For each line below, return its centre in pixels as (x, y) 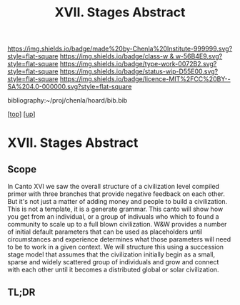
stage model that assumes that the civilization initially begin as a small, (111, 254)
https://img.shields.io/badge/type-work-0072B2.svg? (138, 64)
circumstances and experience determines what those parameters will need (119, 239)
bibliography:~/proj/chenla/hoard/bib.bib (67, 100)
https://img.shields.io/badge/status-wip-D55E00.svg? (139, 71)
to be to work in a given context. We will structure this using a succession (115, 247)
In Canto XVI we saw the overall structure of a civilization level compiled (114, 187)
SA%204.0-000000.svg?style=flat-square (70, 87)
